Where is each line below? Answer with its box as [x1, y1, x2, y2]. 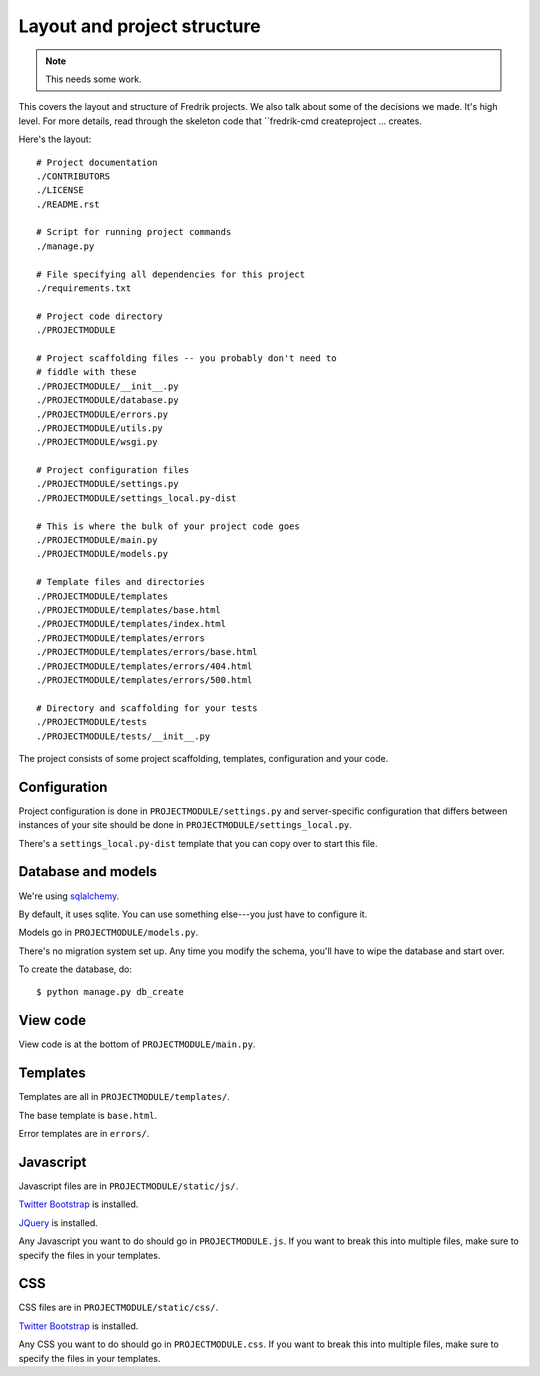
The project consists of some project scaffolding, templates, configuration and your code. [18, 752, 389, 764]
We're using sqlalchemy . [18, 890, 120, 902]
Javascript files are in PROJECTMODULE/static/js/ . [18, 1180, 239, 1192]
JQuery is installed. [18, 1216, 99, 1229]
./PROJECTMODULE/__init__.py [36, 380, 179, 392]
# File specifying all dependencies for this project [36, 268, 305, 280]
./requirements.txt [36, 283, 132, 294]
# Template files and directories [36, 576, 205, 588]
